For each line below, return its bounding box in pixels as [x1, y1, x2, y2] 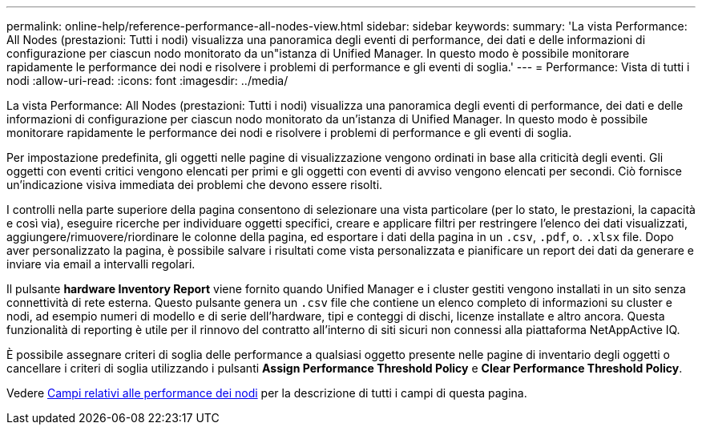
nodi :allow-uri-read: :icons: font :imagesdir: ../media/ [6, 74, 288, 87]
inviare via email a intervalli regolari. [6, 257, 196, 271]
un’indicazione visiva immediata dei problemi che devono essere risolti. [6, 178, 383, 191]
